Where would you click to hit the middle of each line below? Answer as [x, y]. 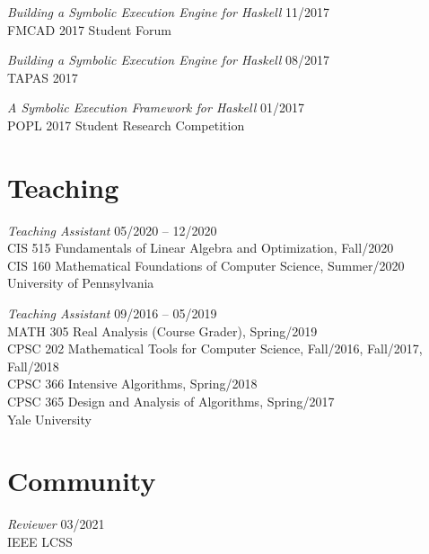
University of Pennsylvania [81, 283]
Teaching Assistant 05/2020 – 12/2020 [112, 230]
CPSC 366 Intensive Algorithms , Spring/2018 [132, 384]
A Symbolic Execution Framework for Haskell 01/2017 [156, 107]
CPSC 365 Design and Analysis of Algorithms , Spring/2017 [171, 402]
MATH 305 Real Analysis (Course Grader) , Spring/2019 [162, 331]
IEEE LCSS [40, 541]
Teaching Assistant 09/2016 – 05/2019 [112, 313]
